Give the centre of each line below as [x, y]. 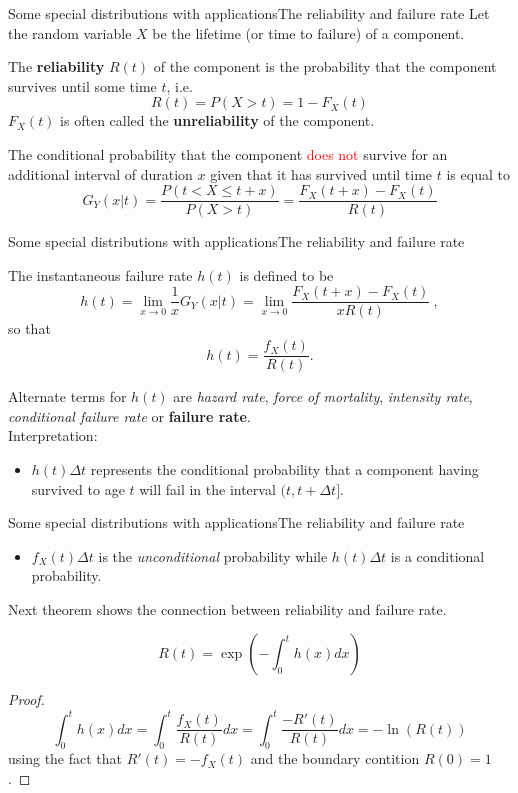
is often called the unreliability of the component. [217, 120]
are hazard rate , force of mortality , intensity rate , [323, 396]
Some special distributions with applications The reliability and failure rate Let [249, 13]
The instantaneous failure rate [100, 274]
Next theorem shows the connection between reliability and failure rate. [227, 608]
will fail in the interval [207, 488]
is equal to [478, 173]
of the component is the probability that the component [325, 66]
